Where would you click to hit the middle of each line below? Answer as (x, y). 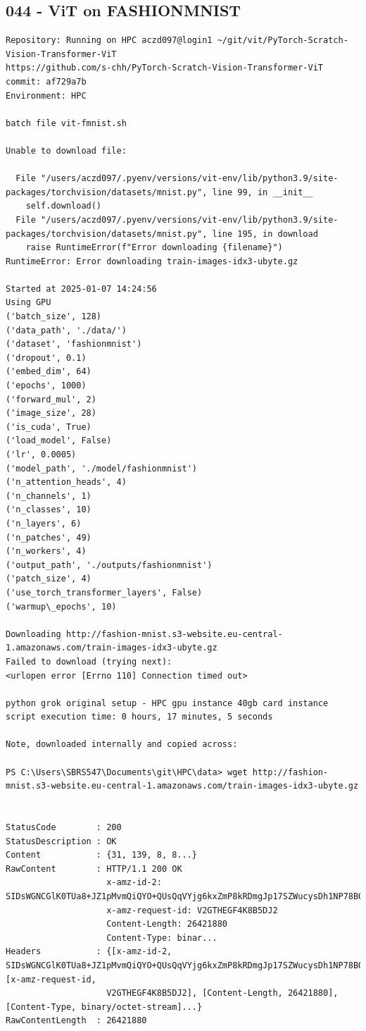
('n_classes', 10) (49, 510)
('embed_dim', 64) (49, 372)
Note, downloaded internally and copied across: (122, 745)
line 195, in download (265, 234)
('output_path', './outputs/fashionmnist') (109, 565)
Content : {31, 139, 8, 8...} (102, 855)
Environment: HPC (46, 95)
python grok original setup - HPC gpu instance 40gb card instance (167, 703)
